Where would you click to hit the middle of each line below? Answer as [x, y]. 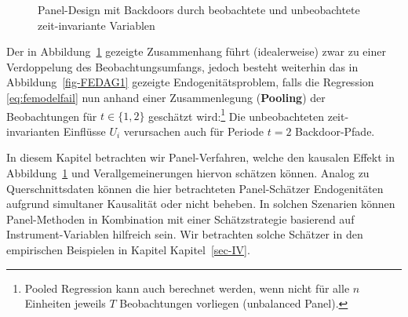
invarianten [33, 131]
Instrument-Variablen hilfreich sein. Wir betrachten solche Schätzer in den [185, 234]
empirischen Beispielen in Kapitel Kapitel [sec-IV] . [128, 249]
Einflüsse [84, 131]
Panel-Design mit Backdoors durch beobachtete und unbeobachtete [199, 9]
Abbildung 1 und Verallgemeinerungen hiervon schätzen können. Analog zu [188, 173]
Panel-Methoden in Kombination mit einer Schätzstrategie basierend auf [180, 219]
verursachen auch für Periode [194, 131]
